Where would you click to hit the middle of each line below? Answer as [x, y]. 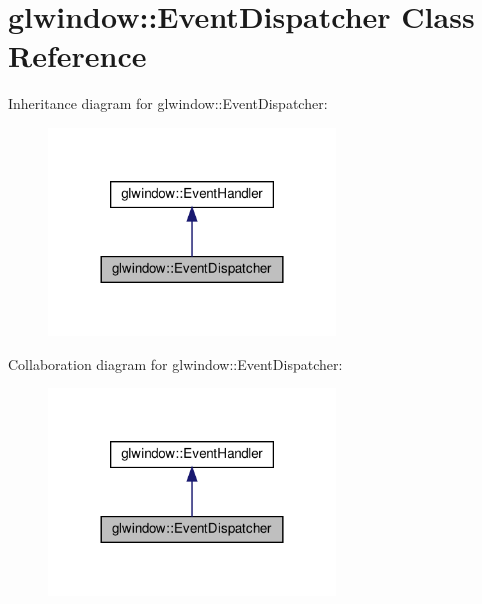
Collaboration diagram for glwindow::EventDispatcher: [175, 363]
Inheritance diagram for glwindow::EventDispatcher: [168, 103]
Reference [77, 55]
